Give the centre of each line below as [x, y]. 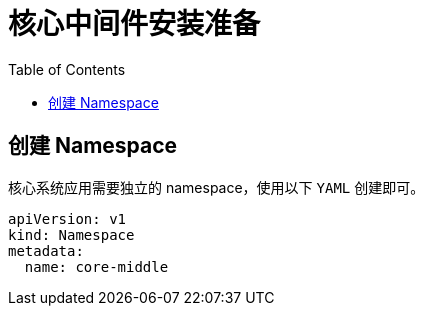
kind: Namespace [71, 234]
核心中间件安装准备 [134, 24]
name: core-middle [96, 266]
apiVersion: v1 [67, 218]
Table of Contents [67, 69]
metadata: [46, 250]
